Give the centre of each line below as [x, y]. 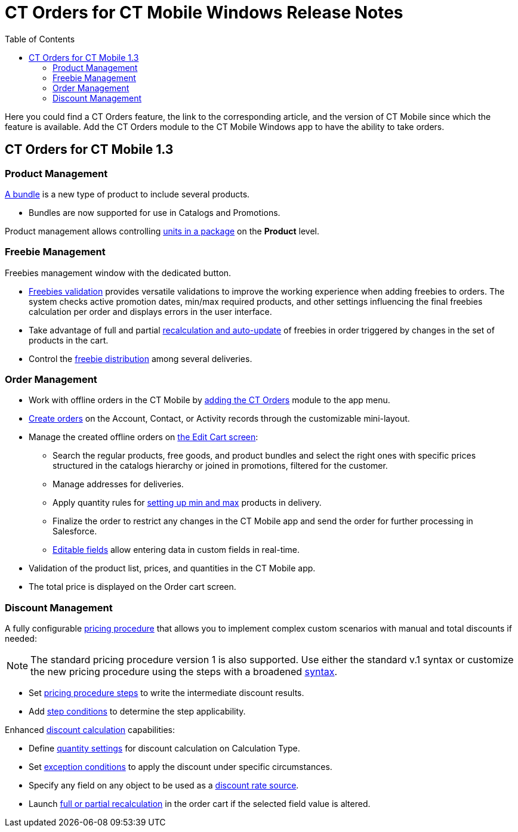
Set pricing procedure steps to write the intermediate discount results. [166, 693]
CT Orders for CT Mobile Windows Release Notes [204, 13]
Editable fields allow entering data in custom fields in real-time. [176, 550]
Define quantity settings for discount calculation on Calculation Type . [164, 749]
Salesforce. [75, 531]
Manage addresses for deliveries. [118, 484]
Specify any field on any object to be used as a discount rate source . [164, 785]
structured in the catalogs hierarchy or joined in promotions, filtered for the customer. [220, 466]
